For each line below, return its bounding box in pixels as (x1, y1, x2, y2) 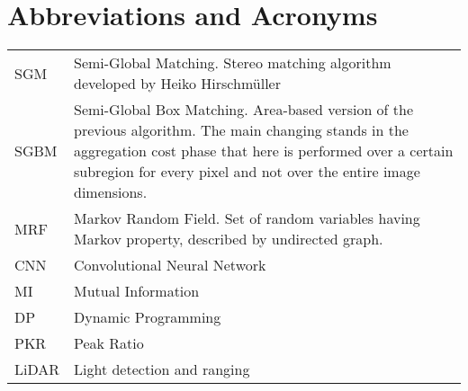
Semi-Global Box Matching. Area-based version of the (74, 99, 414, 120)
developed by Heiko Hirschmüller (74, 73, 281, 94)
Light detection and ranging (74, 359, 250, 380)
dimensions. (74, 182, 148, 203)
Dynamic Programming (74, 307, 221, 328)
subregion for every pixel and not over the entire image (74, 161, 420, 182)
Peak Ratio (74, 333, 144, 354)
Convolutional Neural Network (74, 254, 266, 276)
